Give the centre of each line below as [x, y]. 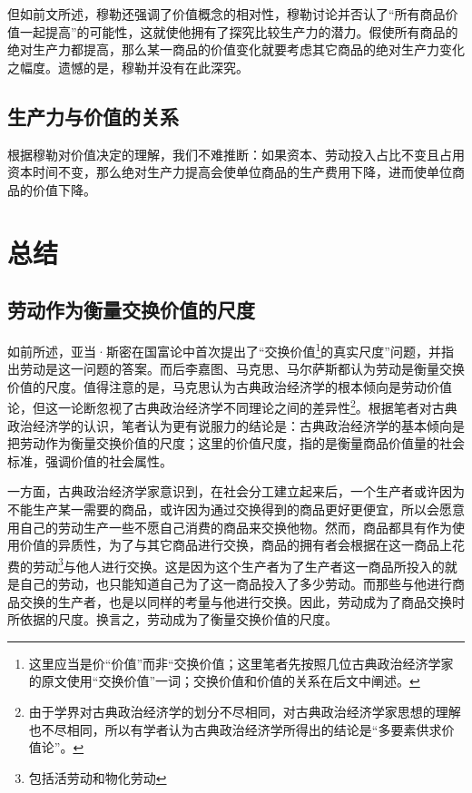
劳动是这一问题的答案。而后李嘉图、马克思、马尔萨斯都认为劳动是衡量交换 [242, 369]
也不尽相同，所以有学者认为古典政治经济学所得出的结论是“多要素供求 [235, 729]
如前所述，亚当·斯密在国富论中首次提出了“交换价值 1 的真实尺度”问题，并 [224, 349]
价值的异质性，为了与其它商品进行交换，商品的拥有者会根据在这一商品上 [236, 545]
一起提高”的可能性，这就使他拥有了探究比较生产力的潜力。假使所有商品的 [239, 31]
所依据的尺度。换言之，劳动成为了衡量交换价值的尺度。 [172, 619]
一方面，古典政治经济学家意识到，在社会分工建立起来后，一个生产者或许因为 [236, 491]
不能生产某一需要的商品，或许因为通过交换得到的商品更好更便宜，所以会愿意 [236, 509]
